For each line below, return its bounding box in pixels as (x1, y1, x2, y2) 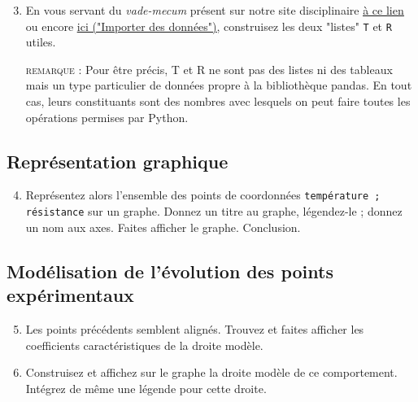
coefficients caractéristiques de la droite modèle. (25, 336, 263, 353)
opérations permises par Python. (25, 108, 189, 125)
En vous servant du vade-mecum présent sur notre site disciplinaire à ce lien (25, 2, 404, 18)
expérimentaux (7, 282, 134, 308)
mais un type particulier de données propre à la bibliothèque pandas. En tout (25, 76, 412, 94)
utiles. (25, 33, 56, 50)
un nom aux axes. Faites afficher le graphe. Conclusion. (25, 218, 301, 235)
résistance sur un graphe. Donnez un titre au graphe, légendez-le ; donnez (25, 203, 403, 220)
